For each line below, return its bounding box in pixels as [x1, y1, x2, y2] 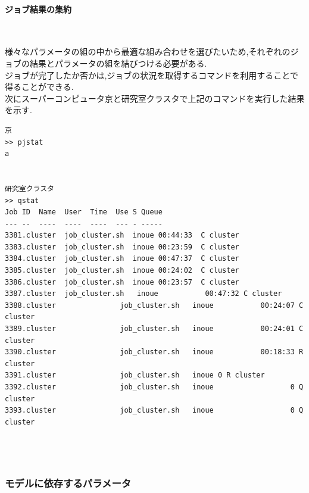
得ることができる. [5, 80, 74, 93]
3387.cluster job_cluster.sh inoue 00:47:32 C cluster [5, 289, 282, 298]
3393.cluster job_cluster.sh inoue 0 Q [5, 406, 304, 415]
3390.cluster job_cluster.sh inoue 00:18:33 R [5, 348, 304, 357]
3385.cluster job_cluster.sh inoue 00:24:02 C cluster [5, 266, 239, 275]
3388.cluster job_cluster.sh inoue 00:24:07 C [5, 301, 304, 310]
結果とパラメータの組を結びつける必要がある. [29, 57, 207, 69]
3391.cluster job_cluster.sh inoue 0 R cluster [5, 371, 265, 380]
